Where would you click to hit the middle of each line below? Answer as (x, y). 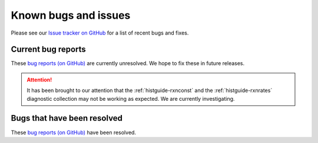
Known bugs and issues (71, 15)
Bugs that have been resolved (67, 118)
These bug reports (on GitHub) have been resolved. (74, 132)
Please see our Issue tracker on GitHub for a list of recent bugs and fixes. (100, 33)
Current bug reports (49, 50)
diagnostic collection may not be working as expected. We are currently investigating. (131, 98)
